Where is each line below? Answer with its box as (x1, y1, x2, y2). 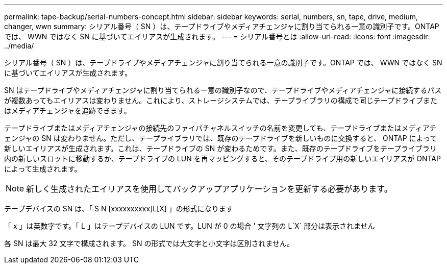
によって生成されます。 (4, 164, 82, 173)
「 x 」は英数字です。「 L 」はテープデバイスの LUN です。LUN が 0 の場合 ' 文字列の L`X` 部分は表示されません (4, 222, 375, 230)
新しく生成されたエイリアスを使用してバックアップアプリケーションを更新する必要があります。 (26, 184, 392, 194)
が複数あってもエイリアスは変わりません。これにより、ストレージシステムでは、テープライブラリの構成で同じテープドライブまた (4, 96, 437, 105)
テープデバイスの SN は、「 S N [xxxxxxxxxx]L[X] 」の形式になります (4, 204, 233, 213)
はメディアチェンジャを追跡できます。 (4, 106, 131, 115)
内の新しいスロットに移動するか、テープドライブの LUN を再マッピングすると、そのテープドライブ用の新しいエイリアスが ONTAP (4, 154, 441, 163)
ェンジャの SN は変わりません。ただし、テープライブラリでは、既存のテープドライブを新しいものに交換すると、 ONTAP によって (4, 134, 437, 142)
